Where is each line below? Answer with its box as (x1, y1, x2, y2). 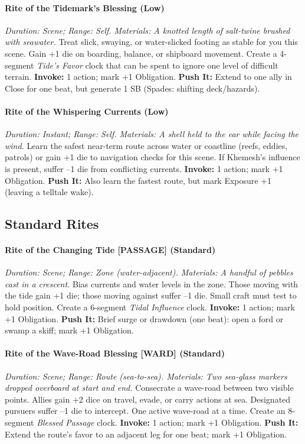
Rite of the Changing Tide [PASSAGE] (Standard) (5, 244, 216, 256)
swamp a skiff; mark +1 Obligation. (5, 324, 134, 336)
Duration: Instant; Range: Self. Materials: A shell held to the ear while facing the (5, 128, 299, 140)
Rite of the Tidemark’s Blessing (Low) (5, 1, 165, 14)
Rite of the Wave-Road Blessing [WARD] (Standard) (5, 347, 225, 359)
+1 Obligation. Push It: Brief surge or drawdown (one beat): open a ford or (5, 312, 284, 325)
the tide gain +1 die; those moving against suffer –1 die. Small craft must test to (5, 289, 297, 302)
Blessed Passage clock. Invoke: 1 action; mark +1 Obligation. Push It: (37, 416, 299, 429)
